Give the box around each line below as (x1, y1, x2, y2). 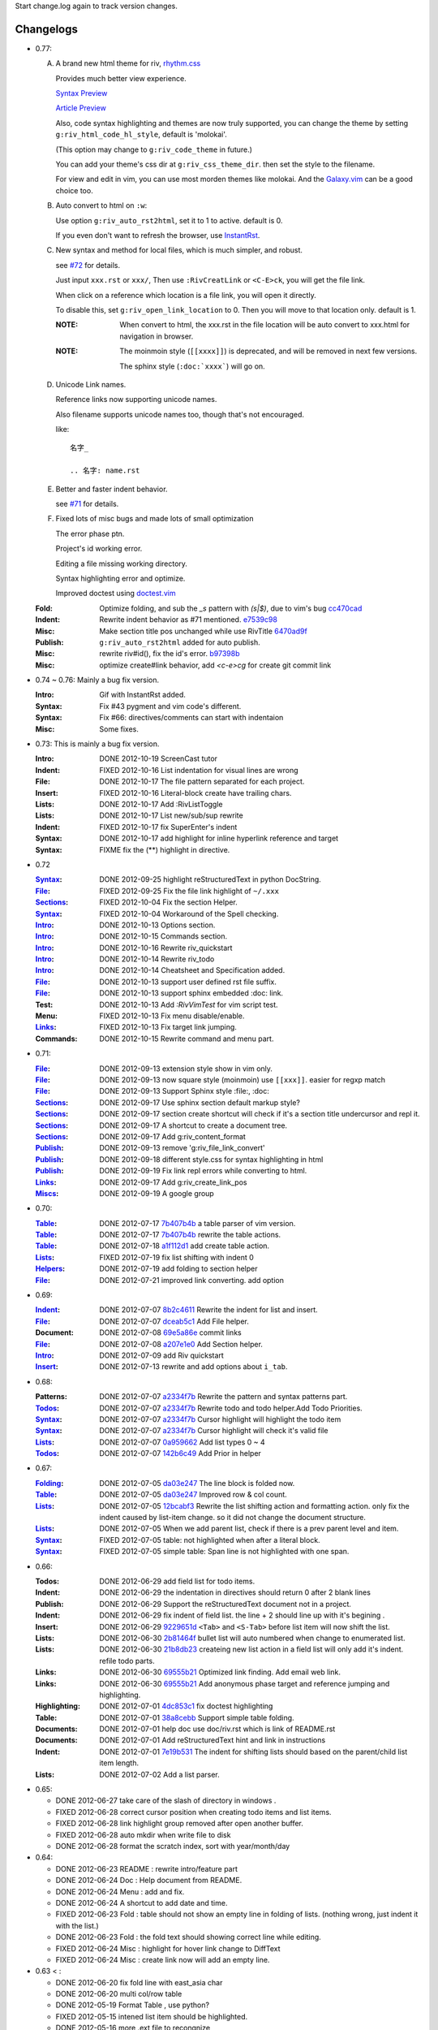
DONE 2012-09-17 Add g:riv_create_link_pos (99, 1177, 247, 1187)
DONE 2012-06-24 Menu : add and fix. (55, 1886, 185, 1896)
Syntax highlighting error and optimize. (55, 573, 186, 583)
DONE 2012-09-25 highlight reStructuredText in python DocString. (99, 875, 322, 884)
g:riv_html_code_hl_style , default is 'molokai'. (55, 130, 227, 140)
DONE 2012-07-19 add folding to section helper (99, 1263, 258, 1274)
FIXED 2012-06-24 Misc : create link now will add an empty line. (55, 1954, 270, 1964)
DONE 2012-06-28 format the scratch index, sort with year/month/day (55, 1841, 290, 1851)
